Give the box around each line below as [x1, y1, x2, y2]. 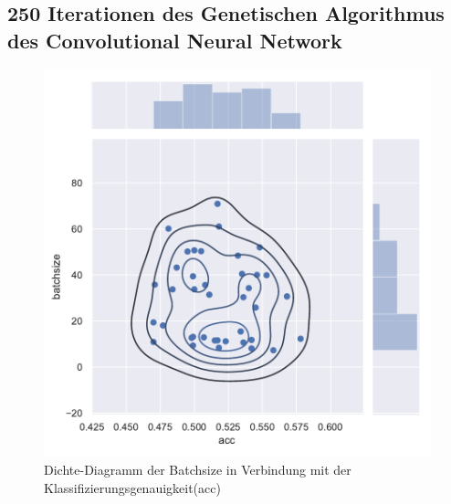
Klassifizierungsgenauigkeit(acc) [44, 478, 221, 497]
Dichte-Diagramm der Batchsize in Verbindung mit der [44, 460, 351, 479]
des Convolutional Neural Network [7, 26, 342, 54]
